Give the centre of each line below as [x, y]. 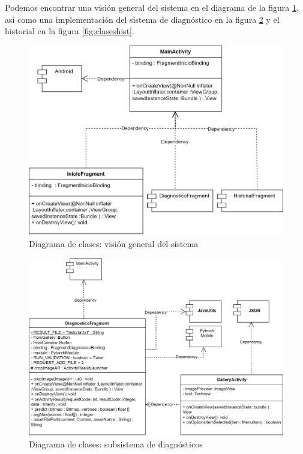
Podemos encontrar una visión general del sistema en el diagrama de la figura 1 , [152, 7]
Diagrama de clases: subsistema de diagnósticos [116, 444]
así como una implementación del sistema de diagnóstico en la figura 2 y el [142, 19]
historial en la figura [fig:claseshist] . [70, 31]
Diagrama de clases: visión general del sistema [114, 244]
